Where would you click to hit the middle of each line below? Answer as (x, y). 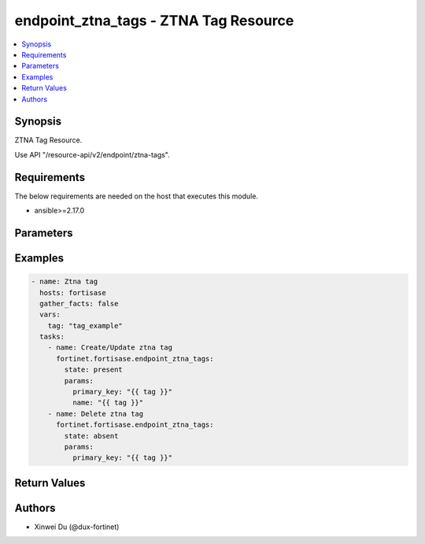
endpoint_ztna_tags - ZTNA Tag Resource (154, 20)
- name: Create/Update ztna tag (110, 348)
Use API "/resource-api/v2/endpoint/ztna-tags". (92, 154)
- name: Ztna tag (65, 282)
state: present (94, 370)
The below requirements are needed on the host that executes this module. (137, 196)
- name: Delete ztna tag (96, 414)
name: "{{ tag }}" (108, 403)
